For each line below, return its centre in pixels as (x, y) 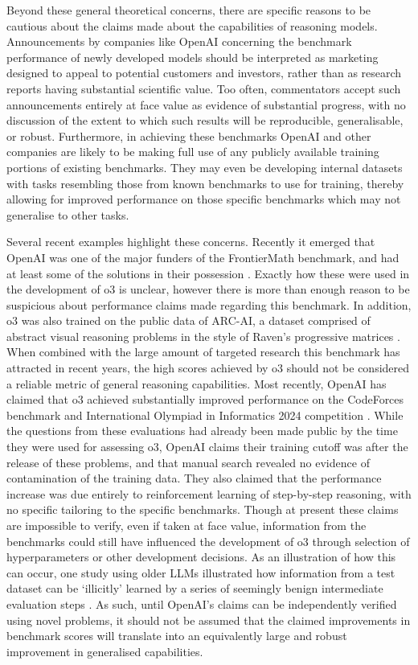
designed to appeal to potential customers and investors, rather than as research (204, 73)
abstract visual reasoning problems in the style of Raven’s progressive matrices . (203, 336)
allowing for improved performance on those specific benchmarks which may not (204, 199)
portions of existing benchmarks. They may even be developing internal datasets (205, 167)
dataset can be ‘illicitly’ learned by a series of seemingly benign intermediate (195, 588)
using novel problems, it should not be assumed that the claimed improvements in (209, 620)
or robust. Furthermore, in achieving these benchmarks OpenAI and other (189, 135)
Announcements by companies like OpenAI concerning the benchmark (179, 41)
